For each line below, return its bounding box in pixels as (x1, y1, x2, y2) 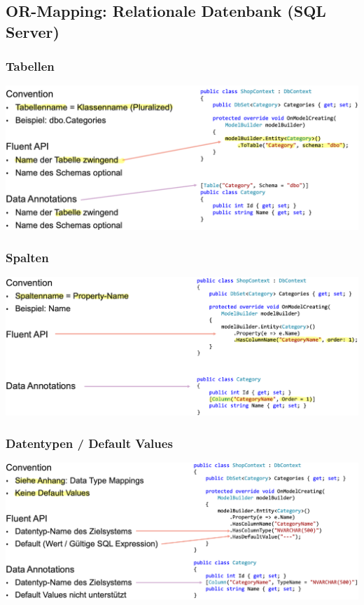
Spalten (6, 248, 49, 266)
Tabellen (6, 57, 55, 75)
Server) (6, 20, 59, 42)
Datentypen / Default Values (6, 434, 173, 451)
